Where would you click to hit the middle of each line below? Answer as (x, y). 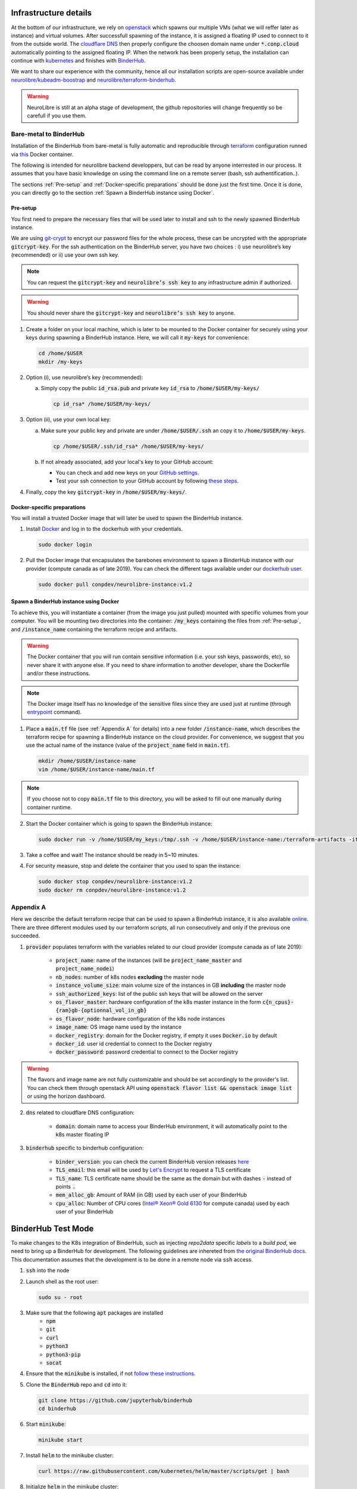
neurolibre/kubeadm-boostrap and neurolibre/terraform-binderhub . (94, 80)
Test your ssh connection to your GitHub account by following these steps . (147, 481)
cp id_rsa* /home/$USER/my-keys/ (102, 404)
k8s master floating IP (82, 1135)
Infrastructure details (51, 13)
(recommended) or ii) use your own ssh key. (65, 255)
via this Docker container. (42, 154)
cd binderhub (57, 1409)
